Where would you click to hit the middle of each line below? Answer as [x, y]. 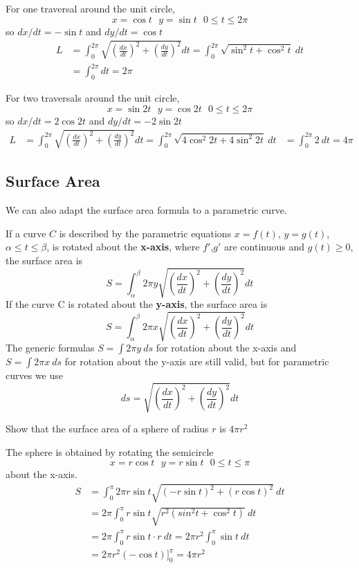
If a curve [26, 233]
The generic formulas [50, 348]
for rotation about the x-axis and [226, 348]
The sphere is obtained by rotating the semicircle [110, 451]
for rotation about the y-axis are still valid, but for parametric [197, 361]
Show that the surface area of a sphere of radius [107, 429]
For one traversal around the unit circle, [91, 8]
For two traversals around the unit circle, [93, 98]
